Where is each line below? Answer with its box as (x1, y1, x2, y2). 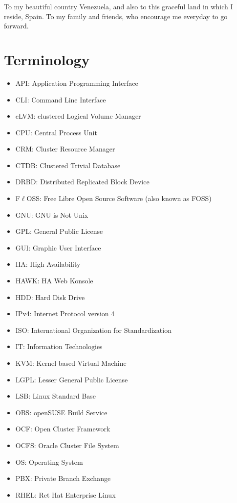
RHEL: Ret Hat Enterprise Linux (15, 489, 116, 500)
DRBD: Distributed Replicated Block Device (15, 176, 150, 187)
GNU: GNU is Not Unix (15, 209, 88, 220)
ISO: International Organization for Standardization (15, 325, 172, 335)
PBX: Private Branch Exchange (15, 473, 111, 483)
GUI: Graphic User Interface (15, 242, 101, 252)
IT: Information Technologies (15, 341, 103, 352)
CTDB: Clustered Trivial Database (15, 160, 121, 170)
